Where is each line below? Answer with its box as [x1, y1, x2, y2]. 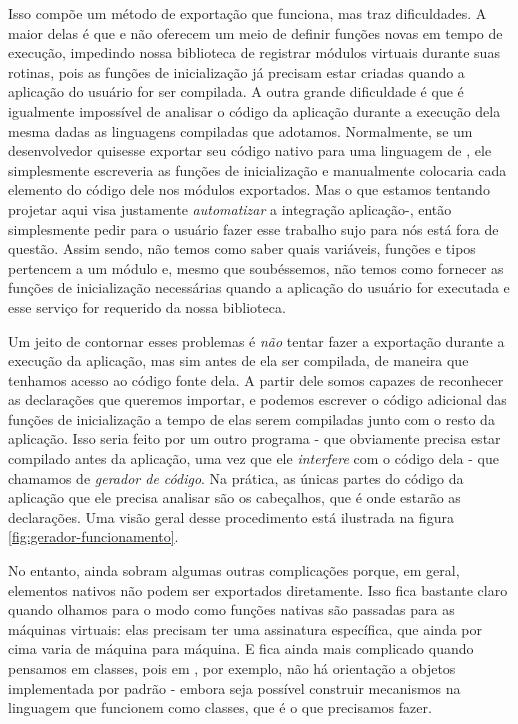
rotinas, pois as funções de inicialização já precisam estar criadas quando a [8, 61, 465, 82]
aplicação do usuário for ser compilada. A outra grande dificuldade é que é [8, 81, 464, 102]
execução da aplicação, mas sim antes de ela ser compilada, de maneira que [8, 350, 469, 371]
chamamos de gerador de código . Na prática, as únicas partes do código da [8, 467, 464, 488]
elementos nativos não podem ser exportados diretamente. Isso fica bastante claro [8, 579, 508, 600]
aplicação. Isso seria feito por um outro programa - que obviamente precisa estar [8, 428, 501, 449]
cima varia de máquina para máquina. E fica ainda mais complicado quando [8, 638, 474, 659]
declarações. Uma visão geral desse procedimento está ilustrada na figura [8, 506, 454, 527]
